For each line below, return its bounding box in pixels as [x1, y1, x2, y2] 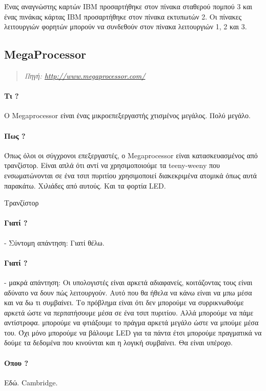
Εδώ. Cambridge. [4, 377, 58, 387]
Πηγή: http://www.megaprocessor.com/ [24, 70, 146, 81]
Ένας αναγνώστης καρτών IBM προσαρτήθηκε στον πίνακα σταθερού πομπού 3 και [4, 1, 253, 11]
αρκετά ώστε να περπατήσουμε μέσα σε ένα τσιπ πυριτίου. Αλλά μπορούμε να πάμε [4, 307, 254, 318]
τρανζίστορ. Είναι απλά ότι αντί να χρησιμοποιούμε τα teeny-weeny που [4, 160, 220, 171]
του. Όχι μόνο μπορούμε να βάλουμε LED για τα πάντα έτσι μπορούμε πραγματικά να [4, 327, 262, 338]
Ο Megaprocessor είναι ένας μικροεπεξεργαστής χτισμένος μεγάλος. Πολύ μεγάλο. [4, 110, 251, 121]
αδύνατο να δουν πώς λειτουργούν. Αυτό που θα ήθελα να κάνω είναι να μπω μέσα [4, 287, 252, 297]
